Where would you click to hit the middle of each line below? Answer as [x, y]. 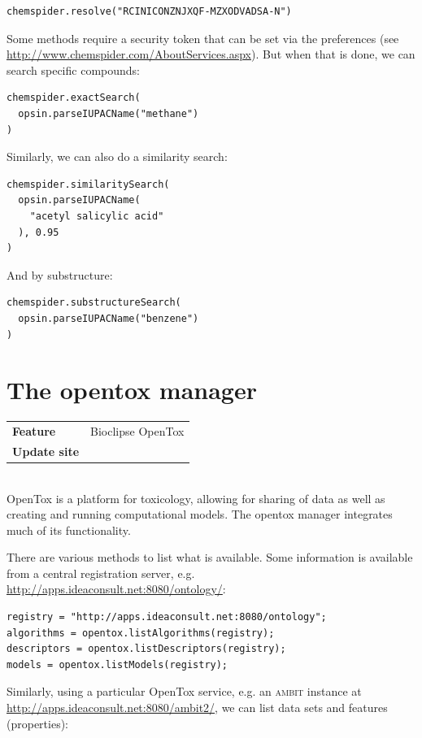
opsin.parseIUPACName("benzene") [109, 318]
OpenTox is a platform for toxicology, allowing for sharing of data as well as [196, 498]
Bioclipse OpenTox [137, 430]
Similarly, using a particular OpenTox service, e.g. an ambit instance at [184, 691]
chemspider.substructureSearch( [94, 303]
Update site [46, 451]
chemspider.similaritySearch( [88, 184]
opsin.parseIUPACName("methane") [109, 113]
